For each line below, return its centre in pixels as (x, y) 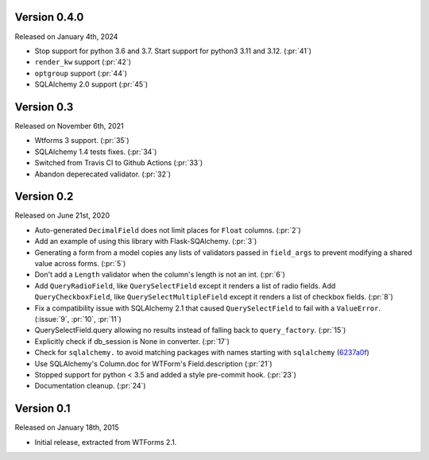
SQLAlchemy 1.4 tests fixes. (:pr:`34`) (96, 152)
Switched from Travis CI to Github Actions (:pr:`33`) (119, 163)
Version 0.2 (44, 197)
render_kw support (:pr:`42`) (83, 62)
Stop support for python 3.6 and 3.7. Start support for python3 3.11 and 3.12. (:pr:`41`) (173, 51)
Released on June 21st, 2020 (62, 215)
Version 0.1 (43, 409)
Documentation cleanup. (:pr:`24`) (90, 386)
